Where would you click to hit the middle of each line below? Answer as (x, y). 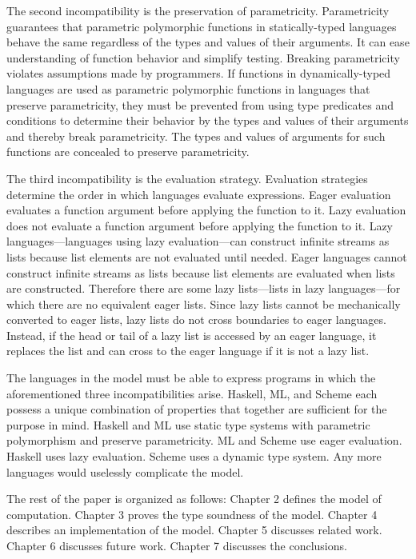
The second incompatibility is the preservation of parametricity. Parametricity (198, 10)
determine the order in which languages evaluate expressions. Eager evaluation (199, 194)
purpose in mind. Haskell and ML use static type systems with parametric (188, 424)
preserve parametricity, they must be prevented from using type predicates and (200, 104)
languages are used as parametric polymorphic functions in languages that (188, 88)
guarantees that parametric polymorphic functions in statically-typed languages (202, 26)
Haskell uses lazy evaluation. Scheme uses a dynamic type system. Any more (194, 456)
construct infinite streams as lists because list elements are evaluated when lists (201, 272)
